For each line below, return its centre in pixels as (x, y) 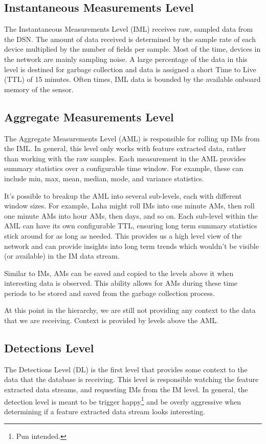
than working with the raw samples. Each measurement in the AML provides (125, 158)
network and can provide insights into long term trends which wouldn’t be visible (131, 246)
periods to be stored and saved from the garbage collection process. (110, 293)
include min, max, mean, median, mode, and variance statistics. (104, 178)
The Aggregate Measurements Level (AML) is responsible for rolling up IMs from (132, 138)
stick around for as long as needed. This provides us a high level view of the (123, 235)
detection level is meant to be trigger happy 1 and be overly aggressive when (123, 400)
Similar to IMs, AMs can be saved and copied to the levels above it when (119, 273)
